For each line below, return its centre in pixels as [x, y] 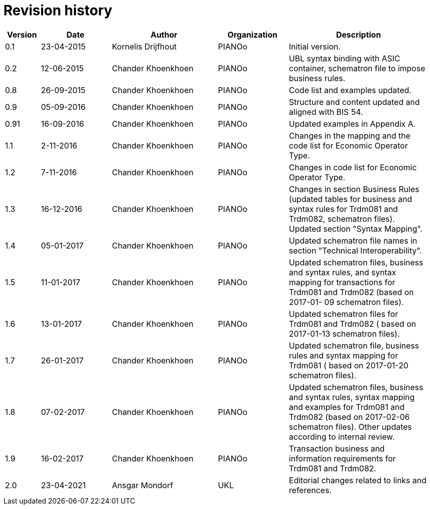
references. [310, 490]
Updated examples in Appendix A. [352, 124]
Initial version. [315, 46]
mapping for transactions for [342, 282]
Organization [252, 34]
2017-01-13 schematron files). [344, 333]
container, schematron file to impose [357, 68]
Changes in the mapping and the [350, 135]
